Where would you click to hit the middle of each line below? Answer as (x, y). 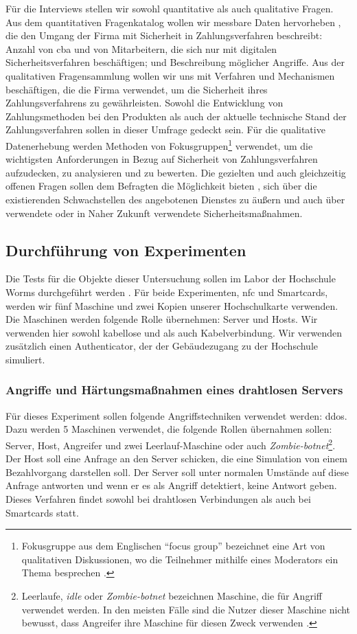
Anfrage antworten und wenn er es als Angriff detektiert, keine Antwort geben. (171, 485)
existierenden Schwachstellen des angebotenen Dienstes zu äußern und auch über (175, 199)
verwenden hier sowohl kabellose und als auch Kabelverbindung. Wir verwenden (174, 332)
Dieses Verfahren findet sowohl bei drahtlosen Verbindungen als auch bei (158, 498)
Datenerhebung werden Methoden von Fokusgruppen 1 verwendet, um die (159, 144)
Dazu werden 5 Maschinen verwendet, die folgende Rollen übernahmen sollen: (169, 429)
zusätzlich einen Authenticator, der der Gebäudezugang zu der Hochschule (162, 346)
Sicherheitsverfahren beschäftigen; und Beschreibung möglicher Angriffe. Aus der (175, 62)
